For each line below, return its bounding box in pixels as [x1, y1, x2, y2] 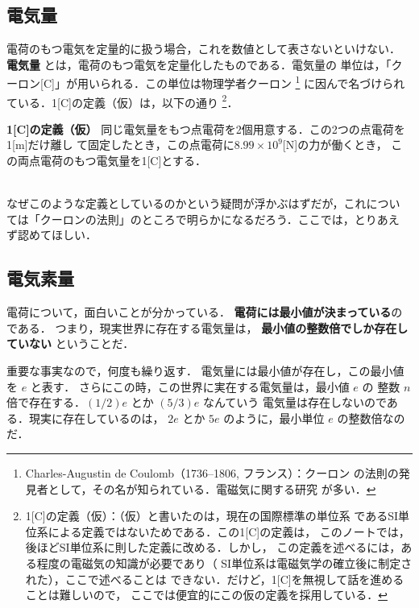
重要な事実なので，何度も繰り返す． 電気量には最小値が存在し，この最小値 [6, 362, 404, 379]
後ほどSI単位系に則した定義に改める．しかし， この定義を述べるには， [25, 539, 401, 556]
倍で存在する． [6, 394, 85, 411]
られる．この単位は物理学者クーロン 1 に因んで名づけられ [99, 72, 405, 92]
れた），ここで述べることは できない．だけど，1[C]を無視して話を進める [25, 570, 404, 587]
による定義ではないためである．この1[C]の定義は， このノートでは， [48, 523, 410, 540]
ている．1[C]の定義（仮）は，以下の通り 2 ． [6, 91, 239, 110]
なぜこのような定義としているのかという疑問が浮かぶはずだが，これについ [6, 195, 400, 212]
